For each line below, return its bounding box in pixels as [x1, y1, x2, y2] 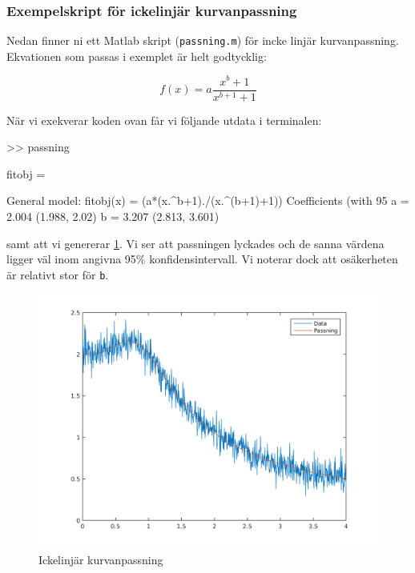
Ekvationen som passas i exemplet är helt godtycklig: [6, 47, 267, 64]
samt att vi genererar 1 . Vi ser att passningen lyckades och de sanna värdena [6, 234, 385, 251]
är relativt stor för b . [6, 266, 109, 282]
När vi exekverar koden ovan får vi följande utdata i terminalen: [6, 111, 322, 128]
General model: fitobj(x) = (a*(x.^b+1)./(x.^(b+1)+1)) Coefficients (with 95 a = [6, 192, 409, 209]
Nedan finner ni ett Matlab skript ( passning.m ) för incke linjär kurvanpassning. [6, 32, 399, 49]
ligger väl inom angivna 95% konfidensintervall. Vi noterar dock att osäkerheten [6, 250, 398, 267]
